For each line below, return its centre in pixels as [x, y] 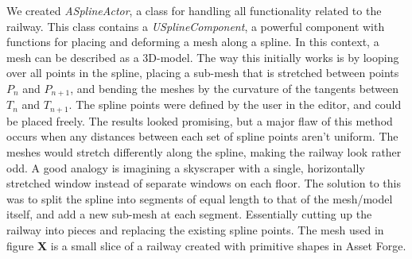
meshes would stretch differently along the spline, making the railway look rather [204, 152]
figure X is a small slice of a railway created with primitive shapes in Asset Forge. [206, 245]
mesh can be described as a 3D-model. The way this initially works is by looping [203, 57]
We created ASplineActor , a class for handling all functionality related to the [194, 10]
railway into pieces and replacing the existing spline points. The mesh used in [195, 230]
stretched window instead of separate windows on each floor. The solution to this [204, 183]
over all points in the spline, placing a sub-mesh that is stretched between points [203, 73]
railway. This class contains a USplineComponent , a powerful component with [196, 26]
